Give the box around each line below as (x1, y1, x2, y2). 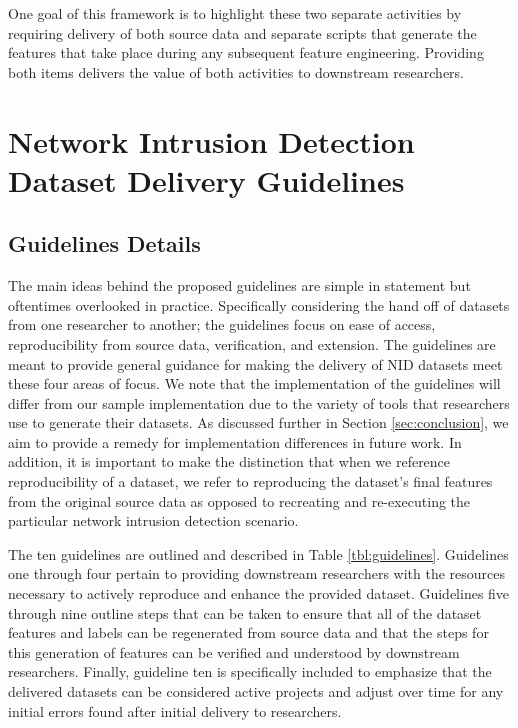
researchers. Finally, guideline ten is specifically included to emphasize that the (8, 661, 492, 682)
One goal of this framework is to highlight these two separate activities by (8, 3, 462, 23)
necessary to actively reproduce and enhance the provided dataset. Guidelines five (8, 583, 510, 604)
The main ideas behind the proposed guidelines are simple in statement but (8, 275, 471, 296)
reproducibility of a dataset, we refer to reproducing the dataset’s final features (8, 471, 493, 492)
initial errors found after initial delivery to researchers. (8, 700, 342, 721)
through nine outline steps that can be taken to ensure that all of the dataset (8, 602, 482, 623)
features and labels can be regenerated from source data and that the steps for (8, 622, 489, 643)
